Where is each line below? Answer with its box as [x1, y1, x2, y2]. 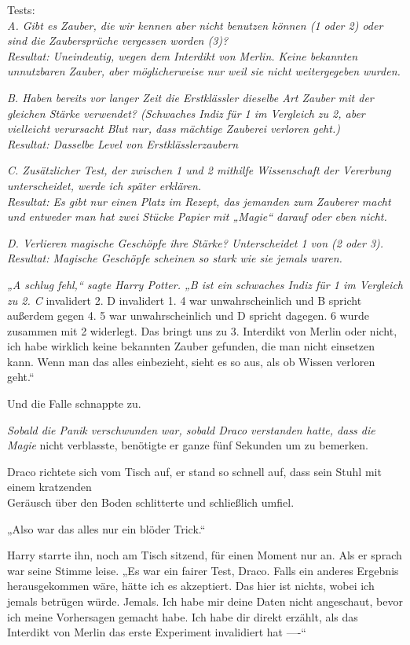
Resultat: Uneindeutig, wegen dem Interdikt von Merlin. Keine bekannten [7, 47, 358, 64]
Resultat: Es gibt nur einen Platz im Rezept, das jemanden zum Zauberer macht [7, 192, 391, 209]
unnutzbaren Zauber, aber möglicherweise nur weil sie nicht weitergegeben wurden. [7, 63, 401, 79]
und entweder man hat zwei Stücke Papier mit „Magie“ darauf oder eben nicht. [7, 208, 387, 225]
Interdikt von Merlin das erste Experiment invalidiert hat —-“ [7, 624, 306, 640]
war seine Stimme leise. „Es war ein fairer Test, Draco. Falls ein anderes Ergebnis [7, 562, 399, 578]
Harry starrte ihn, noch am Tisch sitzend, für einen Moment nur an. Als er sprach [7, 547, 402, 563]
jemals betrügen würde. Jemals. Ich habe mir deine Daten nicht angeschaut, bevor [7, 593, 403, 609]
